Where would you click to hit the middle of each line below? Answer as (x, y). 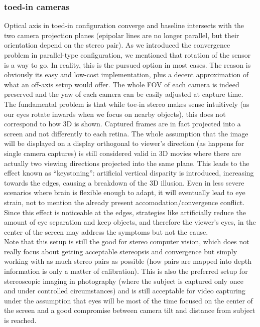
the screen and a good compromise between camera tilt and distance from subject (130, 310)
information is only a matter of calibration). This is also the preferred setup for (126, 271)
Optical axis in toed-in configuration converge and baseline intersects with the (124, 25)
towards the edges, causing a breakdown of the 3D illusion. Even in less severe (124, 182)
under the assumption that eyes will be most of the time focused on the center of (128, 300)
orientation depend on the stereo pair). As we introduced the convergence (117, 45)
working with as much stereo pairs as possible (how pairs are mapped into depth (128, 261)
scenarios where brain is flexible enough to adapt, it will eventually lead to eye (125, 192)
